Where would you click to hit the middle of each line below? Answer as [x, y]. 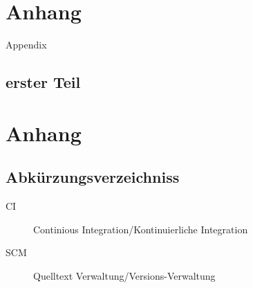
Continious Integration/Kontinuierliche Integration [141, 229]
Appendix [26, 45]
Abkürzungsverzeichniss [93, 177]
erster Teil [43, 82]
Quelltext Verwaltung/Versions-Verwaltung [124, 275]
